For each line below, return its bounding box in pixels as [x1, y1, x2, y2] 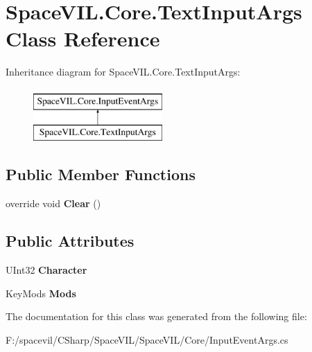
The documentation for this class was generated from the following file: [6, 309, 307, 324]
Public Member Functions [6, 164, 196, 185]
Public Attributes [6, 230, 135, 252]
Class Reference [6, 24, 160, 53]
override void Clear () [6, 196, 101, 211]
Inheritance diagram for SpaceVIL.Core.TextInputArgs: [6, 64, 241, 79]
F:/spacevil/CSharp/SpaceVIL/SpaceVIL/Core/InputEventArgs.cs [6, 332, 288, 346]
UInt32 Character [6, 263, 87, 277]
